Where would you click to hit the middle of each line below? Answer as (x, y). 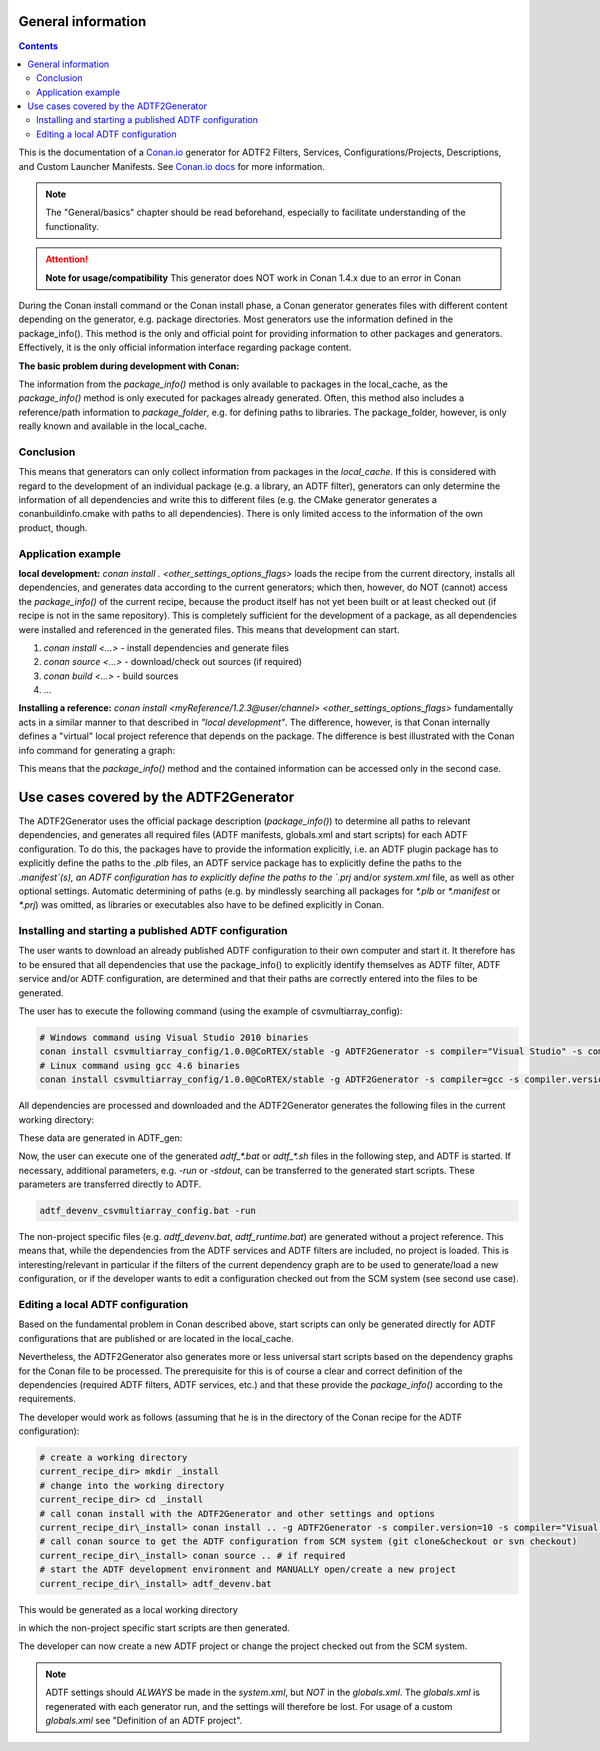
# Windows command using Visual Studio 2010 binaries (174, 1037)
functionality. (72, 226)
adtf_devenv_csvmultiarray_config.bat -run (148, 1211)
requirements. (47, 1399)
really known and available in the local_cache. (112, 426)
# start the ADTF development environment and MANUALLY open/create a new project (248, 1569)
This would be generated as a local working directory (128, 1609)
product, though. (53, 527)
